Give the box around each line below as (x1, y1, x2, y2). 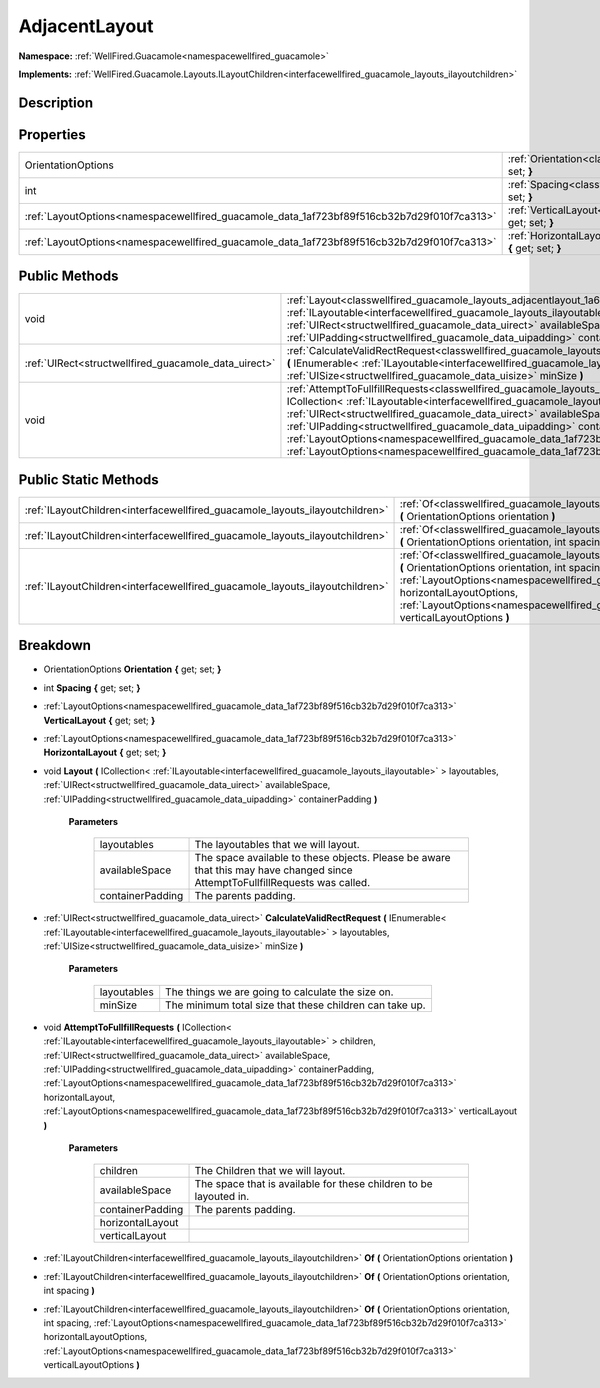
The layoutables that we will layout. (194, 838, 360, 852)
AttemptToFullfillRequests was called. (194, 876, 371, 890)
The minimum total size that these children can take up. (165, 998, 426, 1012)
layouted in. (194, 1190, 250, 1204)
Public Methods (18, 268, 119, 285)
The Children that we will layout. (194, 1164, 346, 1178)
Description (18, 94, 94, 111)
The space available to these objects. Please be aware (194, 851, 451, 865)
